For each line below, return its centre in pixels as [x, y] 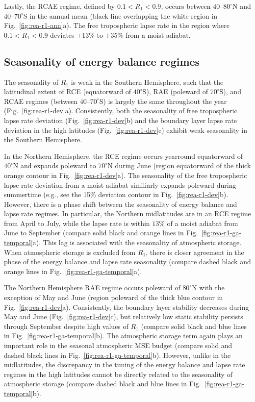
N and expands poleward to [54, 165]
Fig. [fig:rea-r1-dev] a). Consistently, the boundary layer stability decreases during [127, 307]
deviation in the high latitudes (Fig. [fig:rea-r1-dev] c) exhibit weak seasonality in [126, 130]
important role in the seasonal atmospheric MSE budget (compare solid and [118, 345]
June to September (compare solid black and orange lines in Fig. [101, 233]
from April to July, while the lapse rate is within [77, 223]
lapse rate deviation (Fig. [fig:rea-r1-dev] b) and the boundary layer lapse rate [121, 120]
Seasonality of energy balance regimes [102, 61]
